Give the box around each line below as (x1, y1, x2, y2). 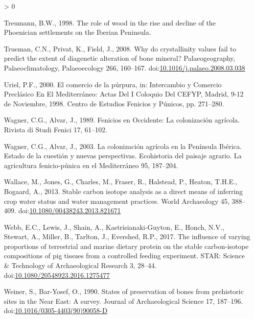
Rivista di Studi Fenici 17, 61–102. (4, 124, 107, 134)
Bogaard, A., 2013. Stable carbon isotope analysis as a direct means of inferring (4, 186, 243, 196)
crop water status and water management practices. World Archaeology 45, (4, 196, 230, 206)
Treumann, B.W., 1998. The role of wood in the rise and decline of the (4, 17, 216, 27)
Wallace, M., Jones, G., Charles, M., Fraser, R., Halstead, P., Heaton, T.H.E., (4, 176, 237, 187)
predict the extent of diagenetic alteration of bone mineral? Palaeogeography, (4, 53, 235, 63)
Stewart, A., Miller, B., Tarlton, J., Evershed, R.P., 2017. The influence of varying (4, 231, 251, 242)
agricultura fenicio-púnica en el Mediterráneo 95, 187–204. (4, 160, 178, 170)
